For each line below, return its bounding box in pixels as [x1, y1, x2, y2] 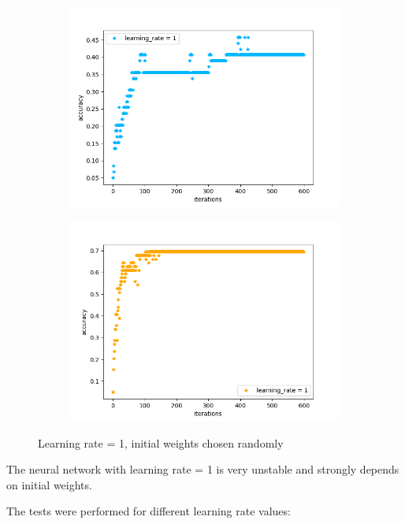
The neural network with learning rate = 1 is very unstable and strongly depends [6, 461, 399, 478]
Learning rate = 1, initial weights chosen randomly [38, 434, 284, 451]
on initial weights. [6, 476, 92, 492]
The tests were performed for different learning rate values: [6, 503, 291, 519]
